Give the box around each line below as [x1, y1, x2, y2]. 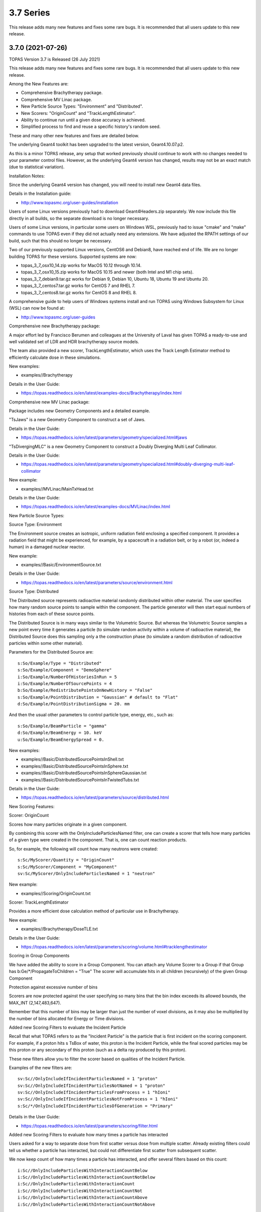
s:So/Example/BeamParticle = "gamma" [17, 723, 107, 729]
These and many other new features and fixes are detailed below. [9, 132, 140, 138]
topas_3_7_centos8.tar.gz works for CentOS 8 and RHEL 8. [21, 289, 137, 295]
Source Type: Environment [9, 522, 62, 527]
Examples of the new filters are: [9, 1065, 72, 1070]
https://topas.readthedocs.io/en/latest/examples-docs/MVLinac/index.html [21, 504, 170, 510]
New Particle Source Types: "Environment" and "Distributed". [21, 103, 144, 109]
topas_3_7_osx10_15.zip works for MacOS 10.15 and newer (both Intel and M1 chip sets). [21, 269, 194, 275]
